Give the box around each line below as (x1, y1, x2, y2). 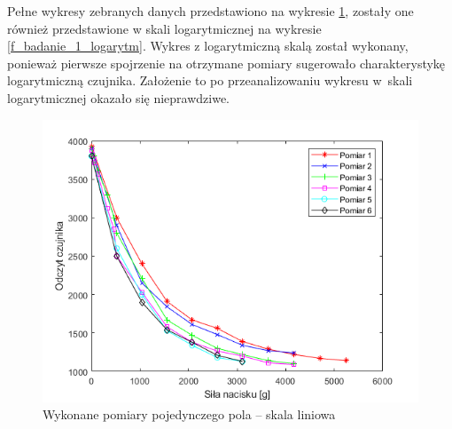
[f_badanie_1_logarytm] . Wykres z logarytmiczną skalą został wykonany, (7, 36, 409, 55)
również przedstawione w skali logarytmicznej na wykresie (7, 19, 322, 37)
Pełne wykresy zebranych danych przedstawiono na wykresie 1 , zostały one (7, 2, 414, 20)
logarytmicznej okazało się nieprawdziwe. (7, 88, 230, 107)
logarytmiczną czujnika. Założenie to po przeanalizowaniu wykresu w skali (7, 71, 413, 90)
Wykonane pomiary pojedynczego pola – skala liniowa (43, 405, 336, 424)
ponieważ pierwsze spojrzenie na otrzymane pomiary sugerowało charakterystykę (7, 53, 446, 72)
